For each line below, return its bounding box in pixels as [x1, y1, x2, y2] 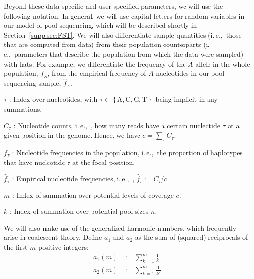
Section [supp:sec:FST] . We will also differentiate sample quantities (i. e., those [4, 29, 242, 40]
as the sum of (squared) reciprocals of [135, 232, 248, 242]
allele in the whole [195, 58, 250, 69]
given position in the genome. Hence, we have [4, 130, 140, 140]
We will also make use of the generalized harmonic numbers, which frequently [4, 222, 237, 232]
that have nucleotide [4, 157, 65, 167]
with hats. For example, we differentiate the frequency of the [4, 58, 186, 69]
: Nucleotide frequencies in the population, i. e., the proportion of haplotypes [12, 147, 243, 157]
